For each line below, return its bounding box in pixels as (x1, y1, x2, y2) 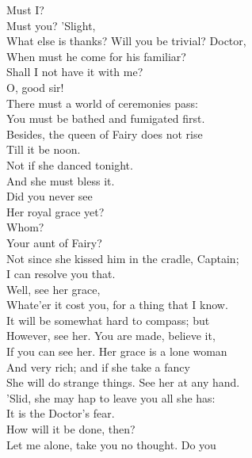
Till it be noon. (6, 141, 81, 158)
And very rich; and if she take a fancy (6, 358, 190, 375)
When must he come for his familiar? (6, 48, 186, 64)
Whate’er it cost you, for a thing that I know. (6, 296, 228, 313)
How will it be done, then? (6, 421, 136, 437)
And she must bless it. (6, 172, 115, 189)
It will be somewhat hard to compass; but (6, 311, 210, 328)
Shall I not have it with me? (6, 63, 143, 80)
